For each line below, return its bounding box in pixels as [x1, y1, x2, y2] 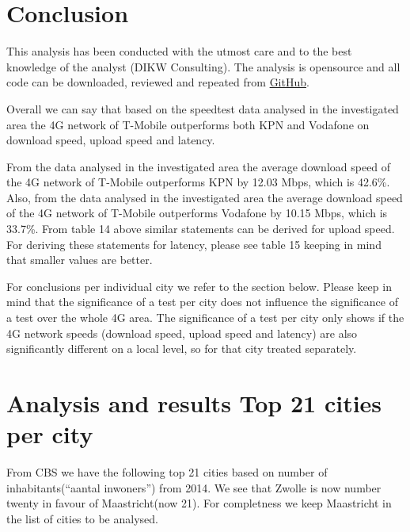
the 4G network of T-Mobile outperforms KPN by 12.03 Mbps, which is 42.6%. [6, 174, 390, 190]
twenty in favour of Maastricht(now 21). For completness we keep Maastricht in [6, 495, 392, 511]
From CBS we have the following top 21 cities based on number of [6, 464, 328, 480]
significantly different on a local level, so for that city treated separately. [6, 340, 357, 357]
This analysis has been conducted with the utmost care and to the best [6, 43, 352, 59]
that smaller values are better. [6, 251, 153, 268]
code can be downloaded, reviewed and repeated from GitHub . [6, 74, 309, 90]
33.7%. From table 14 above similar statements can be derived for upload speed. [6, 220, 395, 237]
